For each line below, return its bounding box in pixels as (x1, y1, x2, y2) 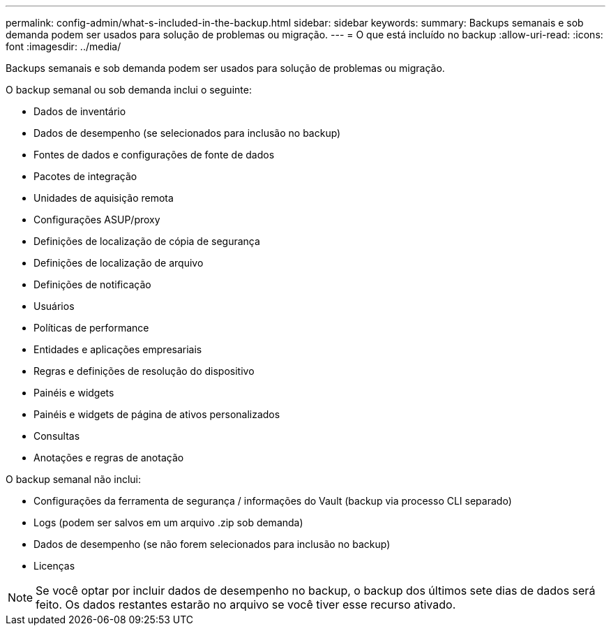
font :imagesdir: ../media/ (6, 40, 121, 52)
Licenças (33, 560, 75, 572)
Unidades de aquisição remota (33, 192, 174, 204)
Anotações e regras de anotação (33, 452, 184, 463)
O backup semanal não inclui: (6, 473, 142, 485)
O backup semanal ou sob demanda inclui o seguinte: (6, 84, 252, 96)
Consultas (33, 430, 80, 442)
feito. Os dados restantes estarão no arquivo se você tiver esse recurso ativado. (36, 597, 456, 611)
